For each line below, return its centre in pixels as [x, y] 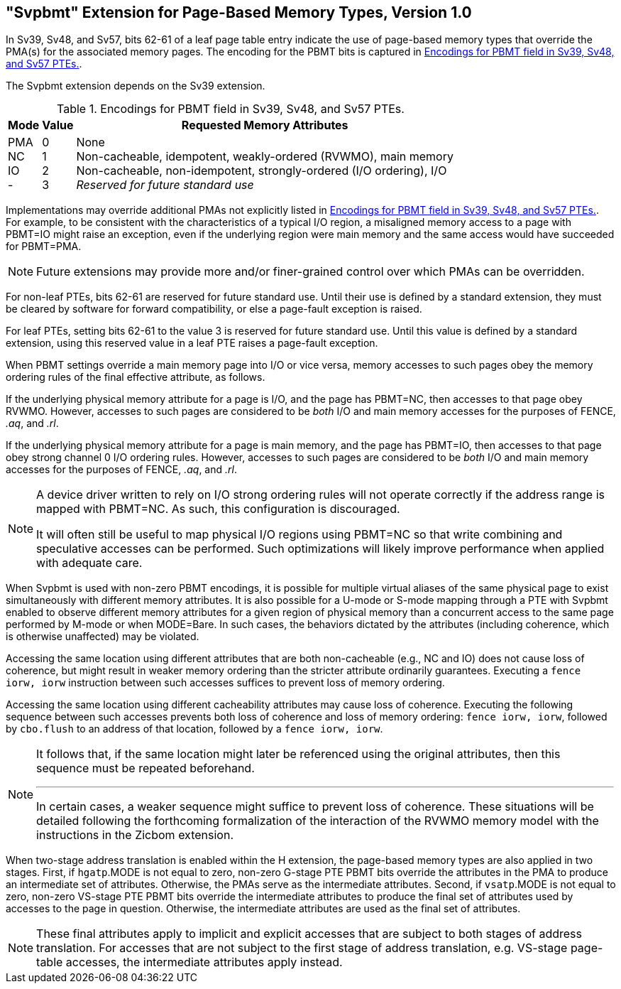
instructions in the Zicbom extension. [135, 835]
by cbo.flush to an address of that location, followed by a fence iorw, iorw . [194, 729]
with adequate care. [89, 563]
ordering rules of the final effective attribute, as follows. [136, 377]
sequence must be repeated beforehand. [145, 768]
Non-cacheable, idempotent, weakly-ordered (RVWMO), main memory [265, 157]
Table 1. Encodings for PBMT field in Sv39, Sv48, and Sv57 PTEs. [231, 109]
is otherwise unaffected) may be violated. [103, 637]
